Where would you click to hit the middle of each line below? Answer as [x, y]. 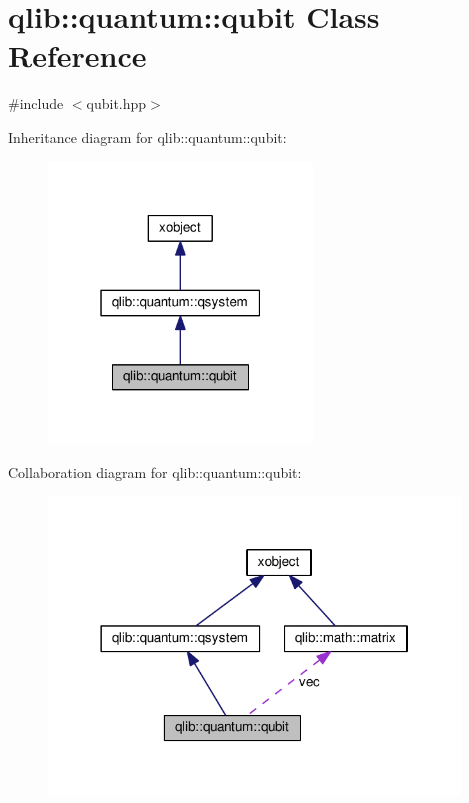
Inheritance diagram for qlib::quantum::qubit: [147, 136]
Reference [77, 55]
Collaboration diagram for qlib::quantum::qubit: [155, 471]
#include [36, 103]
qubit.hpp [116, 103]
